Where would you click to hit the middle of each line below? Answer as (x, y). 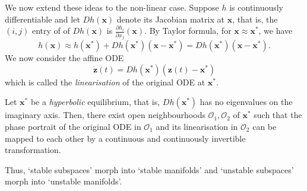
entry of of (51, 31)
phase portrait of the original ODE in (73, 126)
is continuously (257, 7)
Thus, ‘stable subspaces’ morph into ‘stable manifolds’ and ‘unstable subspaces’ (149, 169)
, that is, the (255, 19)
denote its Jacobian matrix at (170, 19)
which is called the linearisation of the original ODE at (105, 82)
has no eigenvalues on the (246, 102)
